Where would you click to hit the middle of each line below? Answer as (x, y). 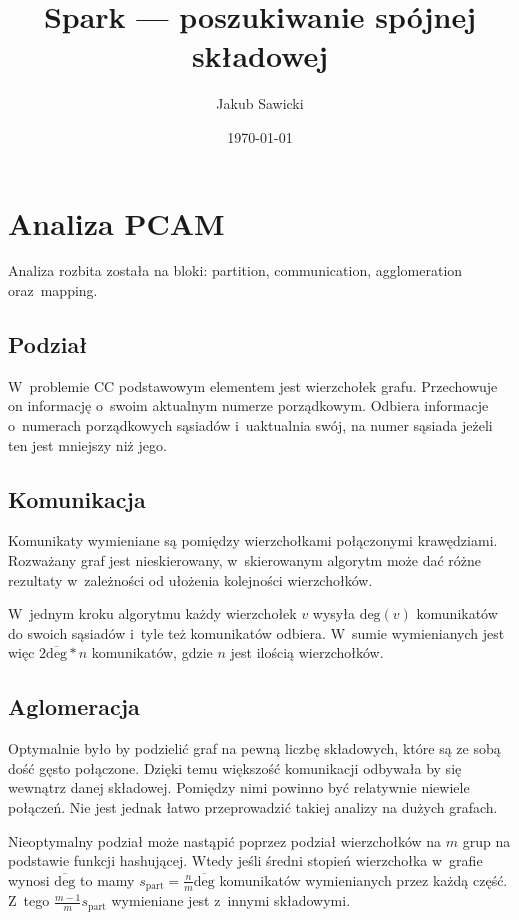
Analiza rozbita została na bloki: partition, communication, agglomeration (235, 270)
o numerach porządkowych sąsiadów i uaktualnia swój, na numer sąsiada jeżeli (250, 425)
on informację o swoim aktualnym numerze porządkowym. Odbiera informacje (248, 405)
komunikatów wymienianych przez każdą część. (363, 879)
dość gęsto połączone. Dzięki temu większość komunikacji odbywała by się (235, 767)
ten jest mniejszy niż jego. (87, 444)
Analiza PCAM (116, 222)
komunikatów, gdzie (152, 652)
